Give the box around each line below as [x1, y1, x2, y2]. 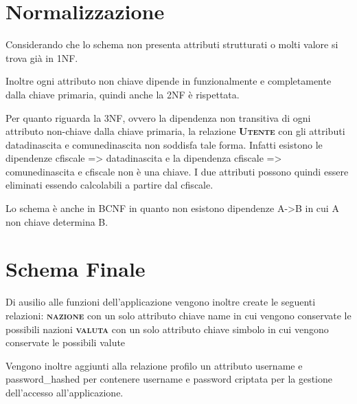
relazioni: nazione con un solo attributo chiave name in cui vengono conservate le [5, 308, 352, 322]
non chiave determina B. [5, 214, 108, 228]
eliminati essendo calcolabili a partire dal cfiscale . [5, 178, 214, 192]
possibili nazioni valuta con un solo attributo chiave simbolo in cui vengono [5, 321, 329, 336]
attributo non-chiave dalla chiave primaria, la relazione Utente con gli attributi [5, 124, 345, 138]
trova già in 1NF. [5, 50, 78, 65]
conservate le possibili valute [5, 335, 126, 350]
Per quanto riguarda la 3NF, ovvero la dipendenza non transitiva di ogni [5, 110, 311, 125]
